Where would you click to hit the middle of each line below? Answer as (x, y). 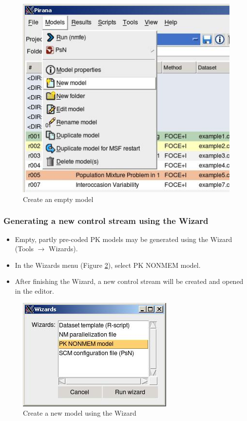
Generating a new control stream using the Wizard (106, 221)
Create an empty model (58, 199)
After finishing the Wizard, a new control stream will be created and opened (129, 281)
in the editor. (34, 291)
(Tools (24, 249)
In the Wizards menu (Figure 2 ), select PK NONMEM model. (108, 265)
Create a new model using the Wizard (80, 413)
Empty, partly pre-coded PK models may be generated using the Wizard (123, 239)
